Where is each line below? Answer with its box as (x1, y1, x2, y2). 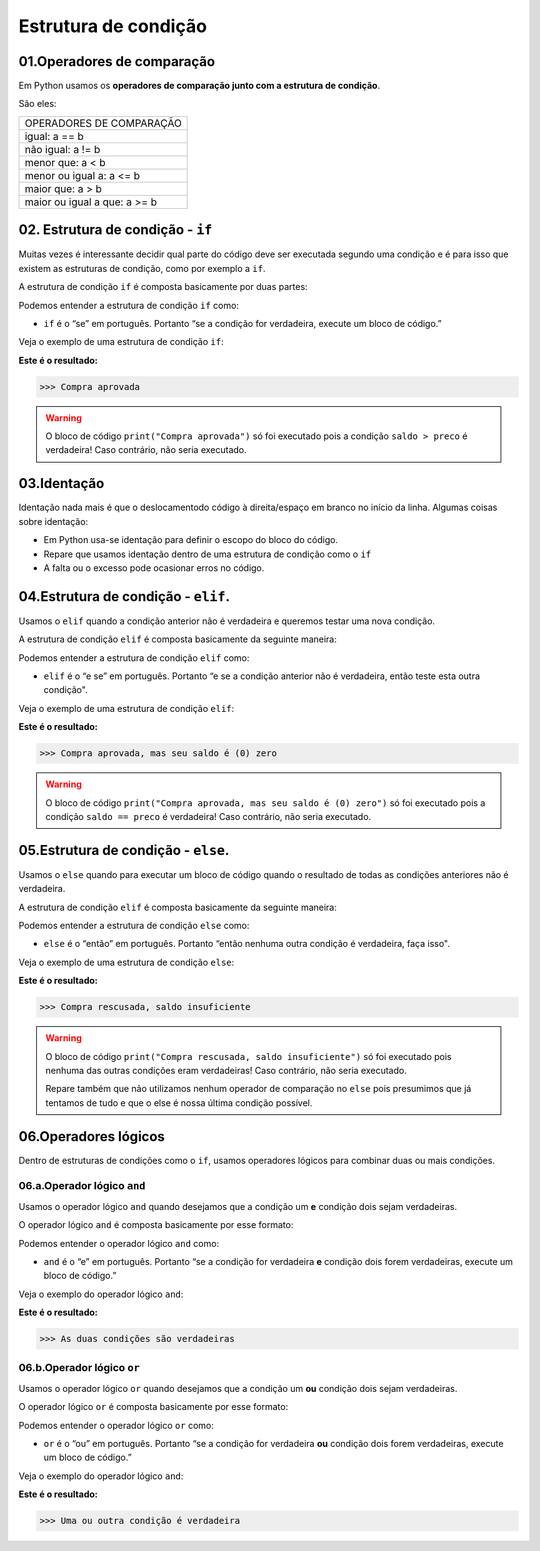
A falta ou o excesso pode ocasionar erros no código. (43, 561, 265, 574)
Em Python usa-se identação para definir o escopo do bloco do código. (43, 534, 339, 546)
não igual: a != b (24, 142, 101, 156)
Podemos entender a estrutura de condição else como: (18, 920, 250, 931)
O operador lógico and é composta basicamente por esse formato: (18, 1219, 294, 1231)
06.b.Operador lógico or (18, 1361, 140, 1375)
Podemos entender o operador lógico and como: (18, 1237, 220, 1249)
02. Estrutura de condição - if (18, 221, 213, 239)
